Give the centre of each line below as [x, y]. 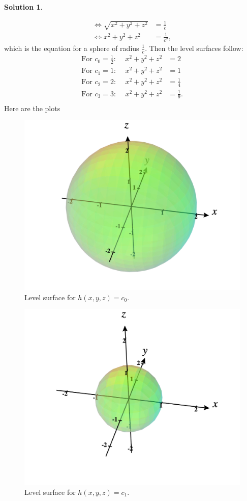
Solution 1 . [23, 7]
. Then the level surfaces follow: [194, 48]
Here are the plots [32, 108]
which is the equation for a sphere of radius [72, 48]
